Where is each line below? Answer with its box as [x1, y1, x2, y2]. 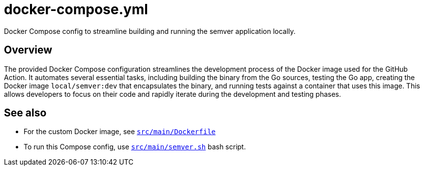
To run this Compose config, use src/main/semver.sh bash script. [24, 142, 246, 151]
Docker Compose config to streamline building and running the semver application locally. [4, 27, 296, 35]
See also [4, 107, 47, 119]
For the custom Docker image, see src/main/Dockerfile [24, 127, 216, 136]
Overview [4, 44, 53, 57]
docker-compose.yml [4, 1, 148, 18]
